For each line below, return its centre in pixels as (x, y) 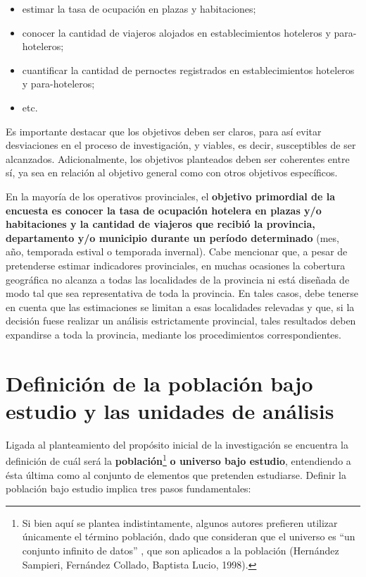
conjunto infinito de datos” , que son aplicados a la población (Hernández (181, 550)
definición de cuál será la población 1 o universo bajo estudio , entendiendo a (178, 460)
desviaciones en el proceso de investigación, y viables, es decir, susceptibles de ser (181, 145)
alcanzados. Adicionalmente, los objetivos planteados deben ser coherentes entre (178, 158)
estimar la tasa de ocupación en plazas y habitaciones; (139, 8)
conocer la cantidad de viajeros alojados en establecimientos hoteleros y (176, 32)
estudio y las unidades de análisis (170, 410)
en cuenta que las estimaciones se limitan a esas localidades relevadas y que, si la (180, 306)
